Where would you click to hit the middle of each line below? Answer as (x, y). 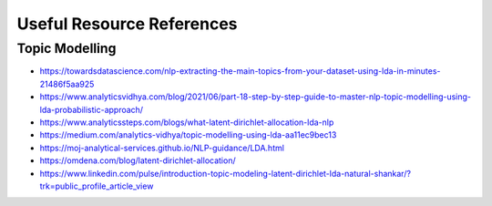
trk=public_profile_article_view (97, 186)
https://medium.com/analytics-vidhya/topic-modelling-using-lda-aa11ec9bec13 (188, 135)
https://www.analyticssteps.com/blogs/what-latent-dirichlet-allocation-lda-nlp (187, 122)
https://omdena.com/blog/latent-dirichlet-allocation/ (138, 160)
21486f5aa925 (67, 84)
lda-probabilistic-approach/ (92, 109)
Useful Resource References (127, 24)
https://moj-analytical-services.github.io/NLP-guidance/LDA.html (162, 148)
